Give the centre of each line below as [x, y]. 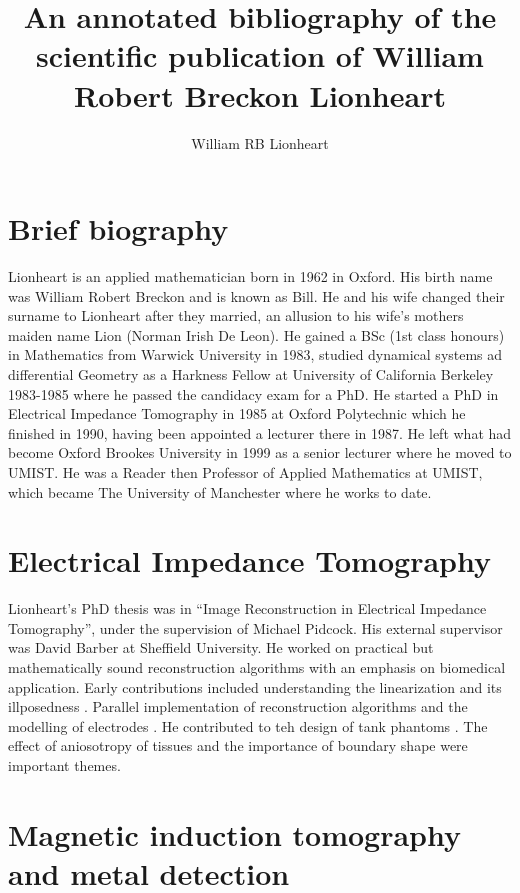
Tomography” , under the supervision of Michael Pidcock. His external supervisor [255, 627]
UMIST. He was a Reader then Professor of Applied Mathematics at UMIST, [245, 471]
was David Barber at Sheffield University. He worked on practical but [221, 647]
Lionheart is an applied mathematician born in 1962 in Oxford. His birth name [250, 276]
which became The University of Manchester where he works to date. [220, 491]
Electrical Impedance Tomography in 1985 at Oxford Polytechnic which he [237, 413]
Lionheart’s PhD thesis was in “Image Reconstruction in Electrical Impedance [247, 608]
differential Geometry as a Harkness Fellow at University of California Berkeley [251, 374]
